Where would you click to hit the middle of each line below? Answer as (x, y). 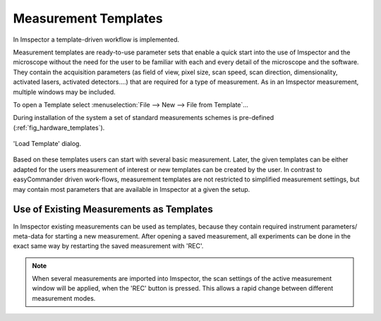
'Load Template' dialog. (47, 144)
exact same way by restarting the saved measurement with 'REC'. (108, 246)
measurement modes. (64, 298)
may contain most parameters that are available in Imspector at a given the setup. (132, 189)
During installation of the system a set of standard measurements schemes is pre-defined (144, 118)
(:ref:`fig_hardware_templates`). (59, 128)
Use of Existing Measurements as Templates (113, 209)
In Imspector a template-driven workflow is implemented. (96, 40)
